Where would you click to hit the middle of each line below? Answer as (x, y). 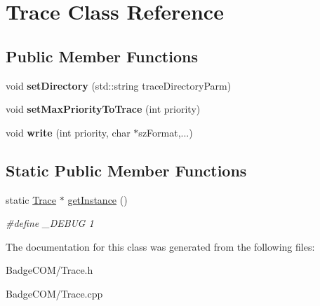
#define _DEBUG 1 (50, 223)
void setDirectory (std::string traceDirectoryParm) (119, 85)
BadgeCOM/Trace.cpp (54, 293)
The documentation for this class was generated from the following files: (160, 246)
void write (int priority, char (68, 132)
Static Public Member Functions (126, 170)
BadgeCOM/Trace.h (49, 270)
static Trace (31, 199)
